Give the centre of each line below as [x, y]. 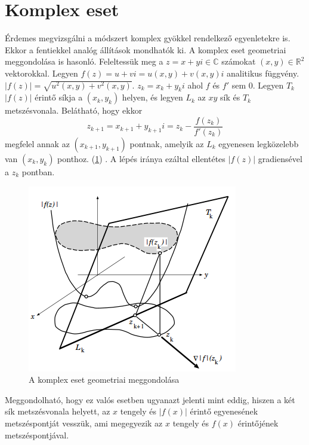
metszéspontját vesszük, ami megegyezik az [84, 423]
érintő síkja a [59, 97]
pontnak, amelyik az [167, 143]
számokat [239, 61]
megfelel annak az [37, 143]
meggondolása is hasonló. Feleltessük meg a [84, 61]
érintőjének [258, 423]
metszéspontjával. [37, 435]
